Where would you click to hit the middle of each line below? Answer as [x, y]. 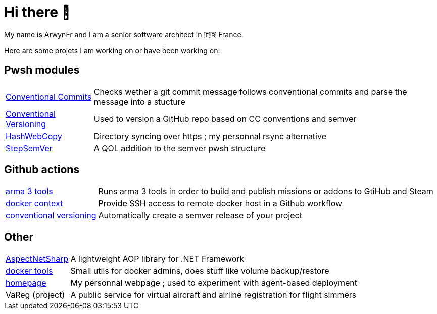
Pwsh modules [42, 70]
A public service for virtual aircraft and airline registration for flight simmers [213, 295]
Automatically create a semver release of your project [200, 215]
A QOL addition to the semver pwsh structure [180, 148]
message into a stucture [139, 102]
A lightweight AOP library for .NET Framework [157, 259]
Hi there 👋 [37, 12]
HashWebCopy [34, 136]
